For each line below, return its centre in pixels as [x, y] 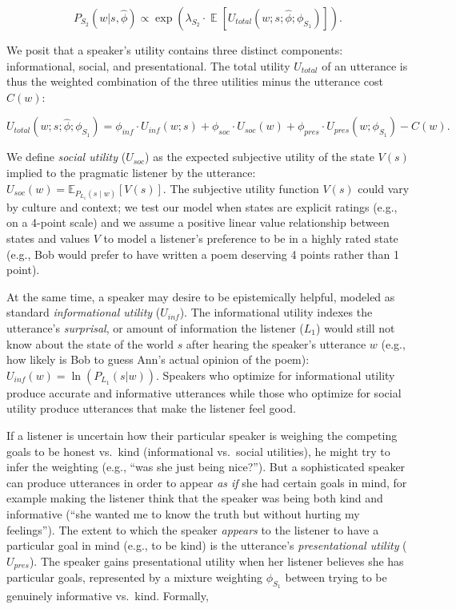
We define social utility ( [66, 157]
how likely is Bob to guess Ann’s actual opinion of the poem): [158, 359]
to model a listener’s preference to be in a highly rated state [251, 238]
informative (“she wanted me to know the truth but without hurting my [183, 513]
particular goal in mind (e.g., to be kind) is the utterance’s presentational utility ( [207, 545]
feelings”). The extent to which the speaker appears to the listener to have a [193, 529]
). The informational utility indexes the [276, 312]
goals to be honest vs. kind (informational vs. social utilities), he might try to [198, 451]
